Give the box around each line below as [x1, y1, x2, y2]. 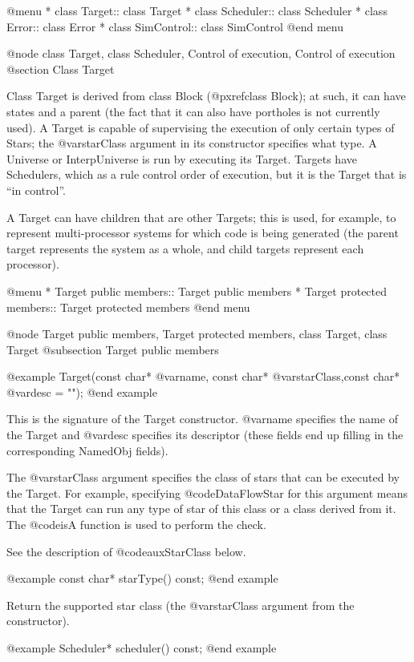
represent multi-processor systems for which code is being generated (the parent [6, 224, 399, 241]
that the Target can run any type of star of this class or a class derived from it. [6, 500, 396, 517]
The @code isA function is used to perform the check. [6, 516, 266, 533]
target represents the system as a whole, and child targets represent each [6, 240, 364, 256]
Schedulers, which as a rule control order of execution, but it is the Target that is [6, 166, 407, 183]
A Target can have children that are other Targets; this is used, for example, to [6, 208, 396, 225]
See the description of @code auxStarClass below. [6, 543, 246, 559]
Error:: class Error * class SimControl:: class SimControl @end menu [6, 18, 343, 34]
